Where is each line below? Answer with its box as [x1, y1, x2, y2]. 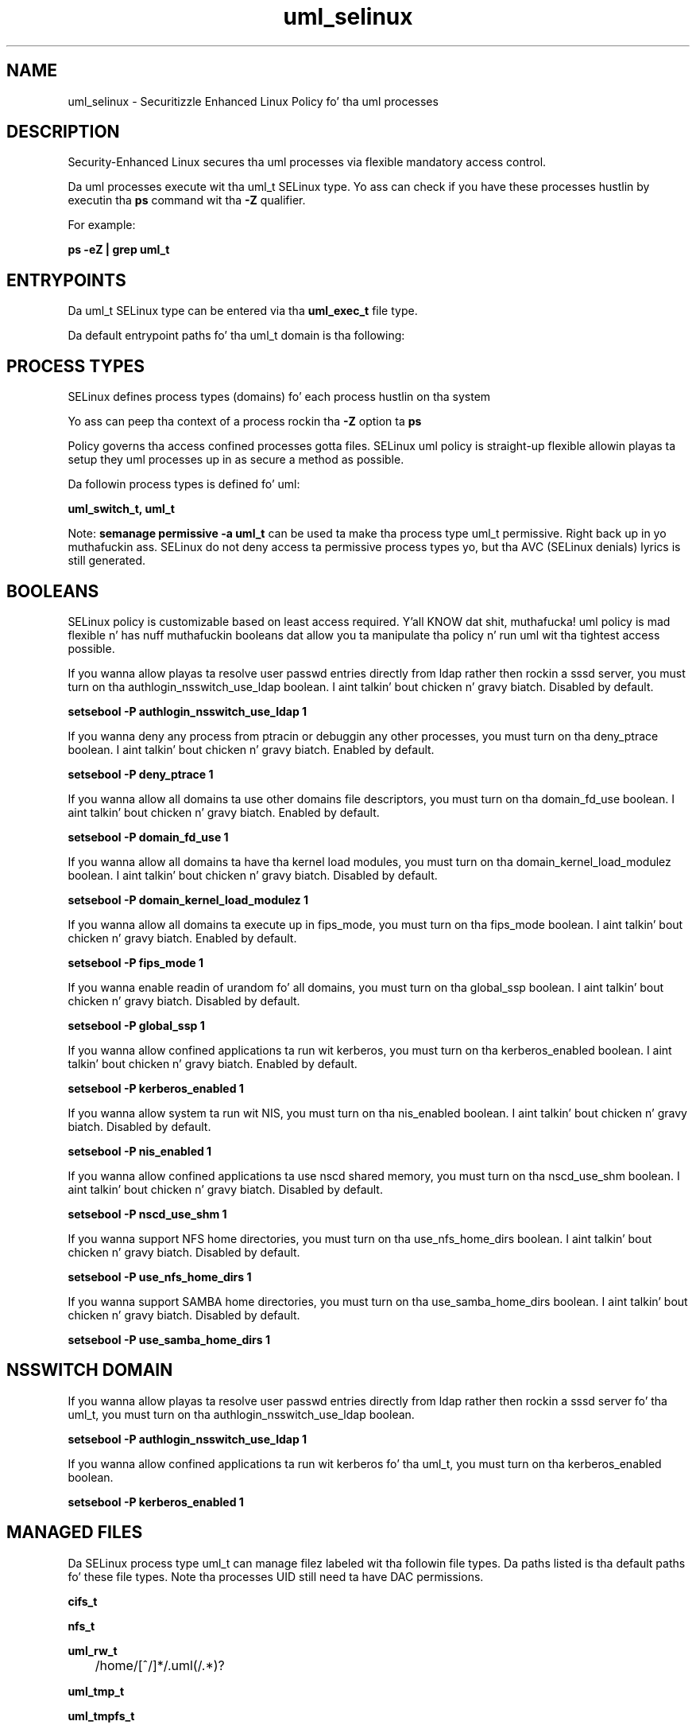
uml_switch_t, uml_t [68, 502, 175, 516]
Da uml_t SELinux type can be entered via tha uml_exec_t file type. [68, 304, 418, 318]
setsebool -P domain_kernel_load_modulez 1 [68, 892, 308, 907]
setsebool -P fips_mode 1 [68, 955, 203, 969]
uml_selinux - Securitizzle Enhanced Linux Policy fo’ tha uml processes [68, 94, 439, 108]
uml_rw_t [68, 1643, 118, 1657]
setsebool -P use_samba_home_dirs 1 [68, 1332, 270, 1346]
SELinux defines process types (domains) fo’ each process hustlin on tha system [68, 390, 491, 404]
